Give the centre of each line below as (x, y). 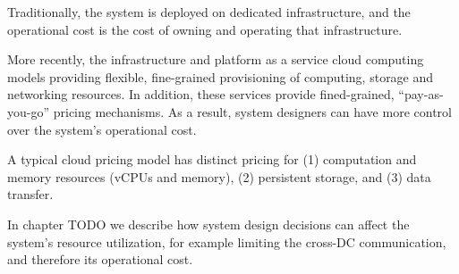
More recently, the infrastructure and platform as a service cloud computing (216, 59)
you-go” (29, 111)
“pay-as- (421, 94)
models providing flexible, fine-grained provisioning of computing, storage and (221, 76)
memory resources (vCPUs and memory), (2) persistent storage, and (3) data (219, 176)
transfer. (30, 194)
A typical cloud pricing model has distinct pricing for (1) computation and (212, 159)
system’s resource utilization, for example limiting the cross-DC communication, (227, 241)
